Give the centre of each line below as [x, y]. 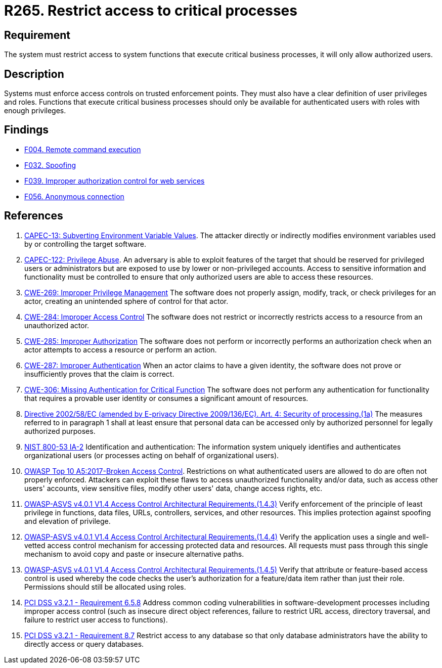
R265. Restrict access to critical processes [151, 11]
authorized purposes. [60, 431]
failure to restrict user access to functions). [96, 619]
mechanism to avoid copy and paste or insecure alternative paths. [134, 554]
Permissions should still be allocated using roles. [105, 587]
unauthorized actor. [57, 325]
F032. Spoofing [50, 165]
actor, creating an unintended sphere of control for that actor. [126, 301]
